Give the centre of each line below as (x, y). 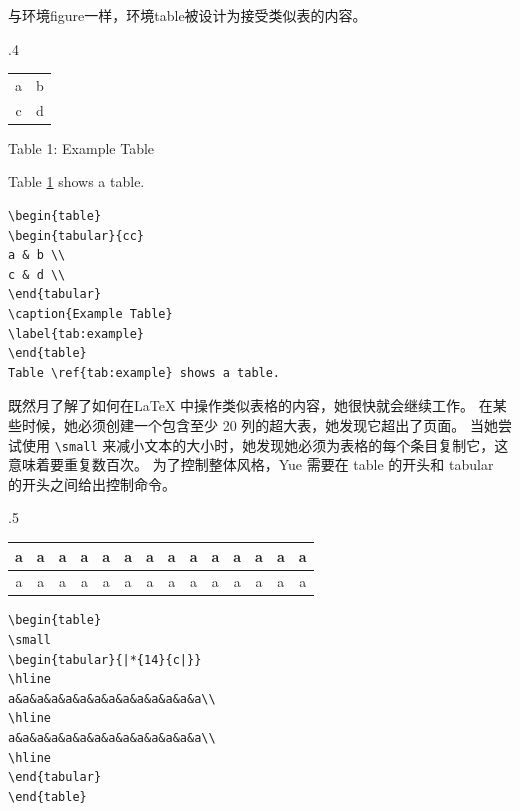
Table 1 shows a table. (76, 181)
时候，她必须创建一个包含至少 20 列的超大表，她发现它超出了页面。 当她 (259, 425)
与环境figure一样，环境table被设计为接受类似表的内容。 (187, 15)
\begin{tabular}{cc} (76, 235)
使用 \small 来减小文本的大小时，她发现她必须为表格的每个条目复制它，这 (265, 444)
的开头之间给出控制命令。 (92, 483)
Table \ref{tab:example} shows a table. (144, 372)
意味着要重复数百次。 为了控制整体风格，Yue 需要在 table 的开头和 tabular (251, 464)
